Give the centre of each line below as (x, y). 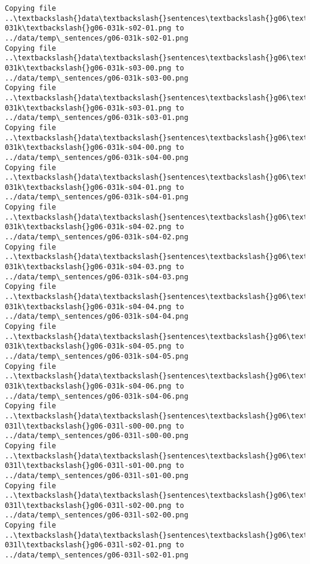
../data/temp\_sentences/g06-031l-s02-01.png (97, 555)
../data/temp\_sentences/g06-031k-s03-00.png (97, 78)
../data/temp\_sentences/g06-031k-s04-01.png (97, 197)
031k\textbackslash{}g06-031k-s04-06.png (88, 386)
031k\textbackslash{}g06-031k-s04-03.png (88, 267)
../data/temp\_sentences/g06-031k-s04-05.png (97, 356)
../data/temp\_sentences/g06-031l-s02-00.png (97, 515)
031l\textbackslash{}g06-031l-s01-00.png (88, 466)
